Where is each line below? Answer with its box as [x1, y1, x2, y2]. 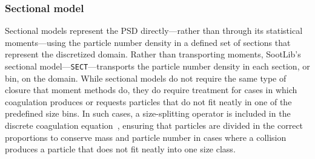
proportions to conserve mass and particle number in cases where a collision [5, 131, 287, 143]
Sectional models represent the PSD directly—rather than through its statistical [5, 24, 303, 37]
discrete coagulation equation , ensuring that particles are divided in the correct [5, 119, 303, 132]
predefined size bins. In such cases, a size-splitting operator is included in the [5, 107, 291, 120]
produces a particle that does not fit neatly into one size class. [5, 143, 236, 155]
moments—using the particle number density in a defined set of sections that [5, 36, 291, 48]
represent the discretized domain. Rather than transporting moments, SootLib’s [5, 48, 301, 60]
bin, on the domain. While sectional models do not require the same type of [5, 71, 287, 84]
